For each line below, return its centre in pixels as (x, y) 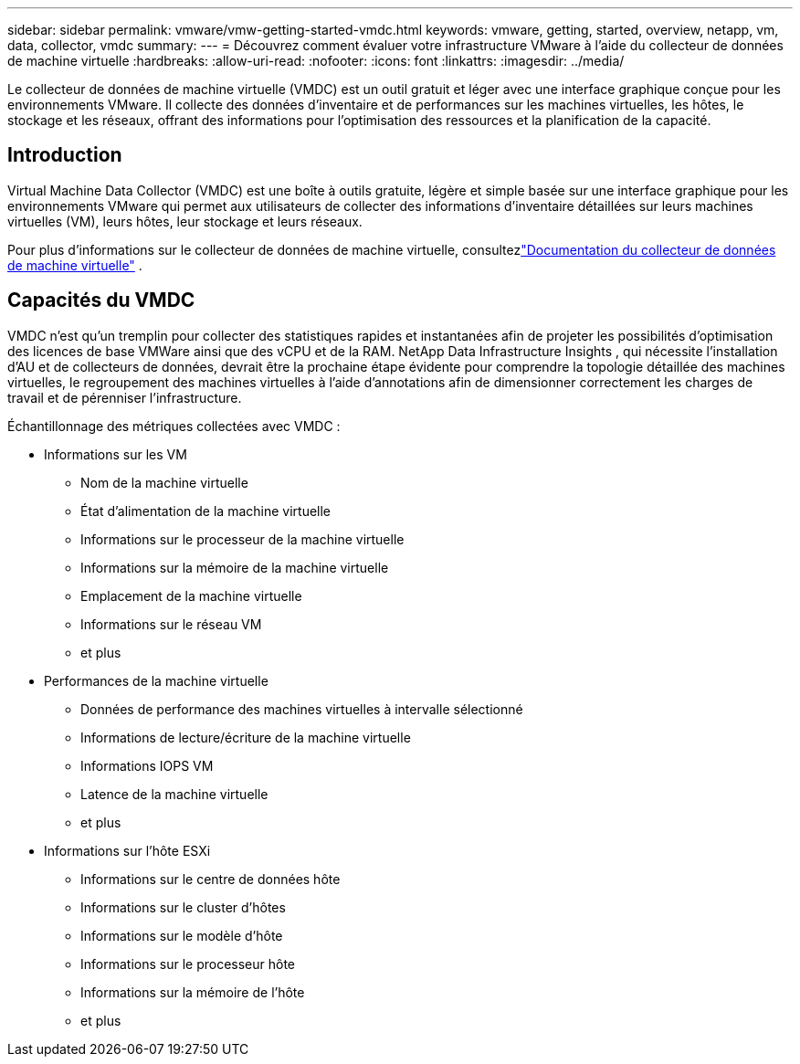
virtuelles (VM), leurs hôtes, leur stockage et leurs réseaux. (185, 221)
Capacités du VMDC (101, 300)
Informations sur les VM (116, 454)
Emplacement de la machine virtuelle (191, 595)
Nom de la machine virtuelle (164, 482)
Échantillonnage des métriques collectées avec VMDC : (174, 426)
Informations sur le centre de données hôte (211, 879)
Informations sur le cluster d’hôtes (183, 907)
